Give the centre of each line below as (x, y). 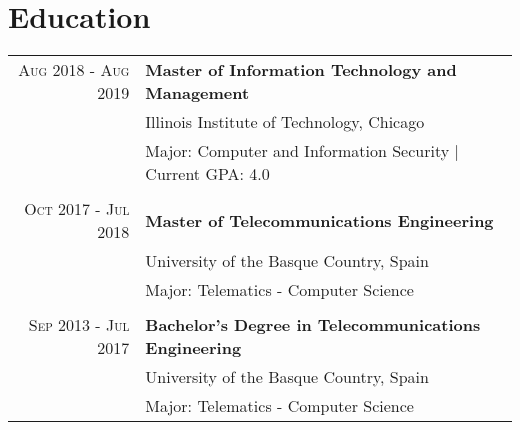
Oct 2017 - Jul (77, 209)
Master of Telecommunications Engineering (319, 220)
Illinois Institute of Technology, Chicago (285, 122)
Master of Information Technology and (301, 70)
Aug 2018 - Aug (74, 70)
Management (197, 93)
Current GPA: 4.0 (207, 174)
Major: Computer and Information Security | (302, 151)
